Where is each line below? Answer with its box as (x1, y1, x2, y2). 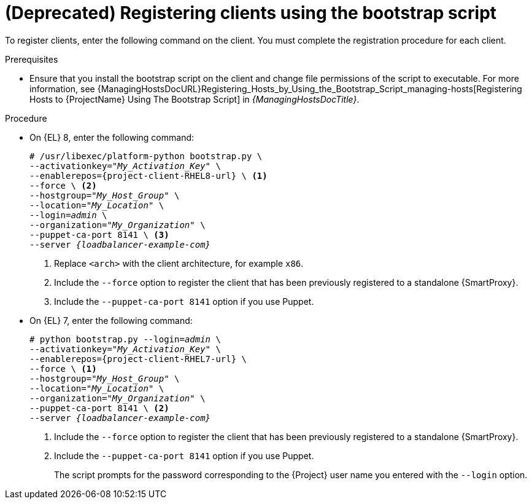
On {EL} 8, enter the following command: (29, 132, 195, 143)
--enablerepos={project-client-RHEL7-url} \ (29, 353, 247, 364)
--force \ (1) (29, 363, 97, 374)
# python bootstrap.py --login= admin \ (29, 334, 221, 344)
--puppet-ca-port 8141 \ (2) (29, 403, 169, 413)
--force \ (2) (29, 180, 97, 191)
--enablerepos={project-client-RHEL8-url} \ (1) (29, 170, 268, 181)
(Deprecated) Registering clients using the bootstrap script (5, 2, 497, 23)
